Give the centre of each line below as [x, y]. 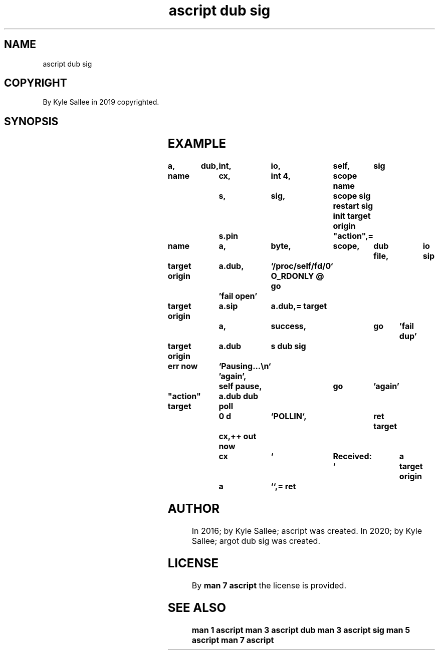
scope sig [352, 196]
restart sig [353, 206]
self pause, [240, 386]
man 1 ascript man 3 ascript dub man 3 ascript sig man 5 [301, 630]
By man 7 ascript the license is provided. [269, 585]
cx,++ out [238, 436]
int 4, [281, 176]
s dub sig [288, 346]
